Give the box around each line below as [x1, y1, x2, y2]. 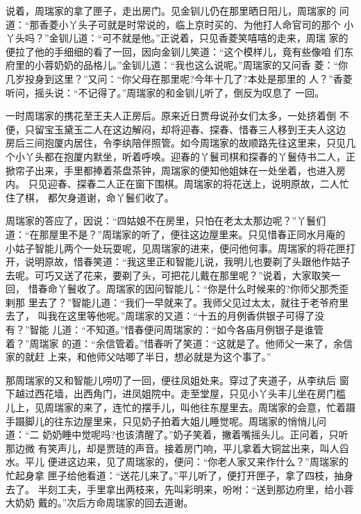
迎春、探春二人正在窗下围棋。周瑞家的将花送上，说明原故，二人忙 [47, 176, 349, 191]
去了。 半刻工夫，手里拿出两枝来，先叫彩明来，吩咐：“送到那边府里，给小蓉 [6, 481, 354, 496]
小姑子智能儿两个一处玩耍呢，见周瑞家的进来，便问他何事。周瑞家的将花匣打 [6, 240, 355, 255]
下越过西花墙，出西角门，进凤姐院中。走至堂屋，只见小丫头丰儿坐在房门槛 [6, 386, 346, 401]
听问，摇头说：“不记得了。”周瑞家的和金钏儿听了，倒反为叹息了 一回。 [6, 85, 324, 99]
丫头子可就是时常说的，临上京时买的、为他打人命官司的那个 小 [68, 17, 354, 31]
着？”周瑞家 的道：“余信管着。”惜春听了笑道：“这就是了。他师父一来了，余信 [6, 335, 353, 350]
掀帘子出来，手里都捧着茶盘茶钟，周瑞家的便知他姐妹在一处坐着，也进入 [6, 163, 336, 177]
